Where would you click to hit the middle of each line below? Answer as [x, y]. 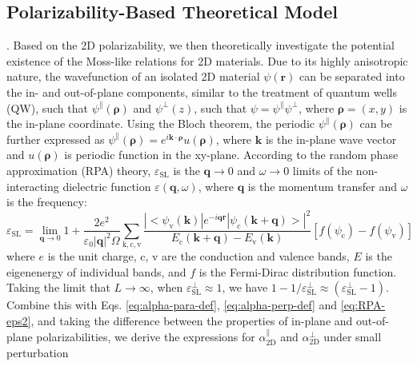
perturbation [38, 352]
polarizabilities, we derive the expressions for [146, 337]
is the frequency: [47, 202]
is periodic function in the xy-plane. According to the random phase [231, 155]
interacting [33, 186]
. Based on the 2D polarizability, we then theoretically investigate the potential [200, 45]
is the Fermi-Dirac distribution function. [298, 271]
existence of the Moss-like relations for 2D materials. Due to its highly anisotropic [207, 60]
